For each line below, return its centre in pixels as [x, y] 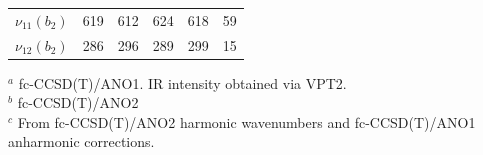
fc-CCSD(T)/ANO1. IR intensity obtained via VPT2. [182, 82]
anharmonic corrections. [81, 141]
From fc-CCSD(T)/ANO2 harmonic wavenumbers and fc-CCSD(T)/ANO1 [246, 121]
